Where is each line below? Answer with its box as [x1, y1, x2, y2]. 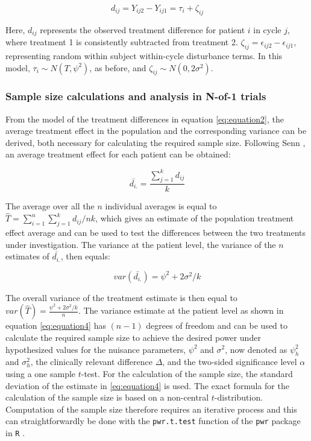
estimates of [5, 250, 49, 262]
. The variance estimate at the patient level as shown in [78, 304, 284, 317]
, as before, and [89, 61, 146, 74]
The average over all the [5, 200, 95, 212]
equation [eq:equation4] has [5, 319, 106, 332]
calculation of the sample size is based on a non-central [5, 391, 209, 404]
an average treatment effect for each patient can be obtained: [5, 148, 231, 160]
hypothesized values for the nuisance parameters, [5, 343, 186, 355]
